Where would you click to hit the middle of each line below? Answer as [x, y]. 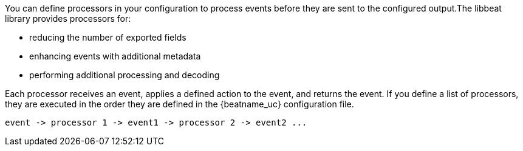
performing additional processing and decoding [125, 75]
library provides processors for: [68, 18]
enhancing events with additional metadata [115, 56]
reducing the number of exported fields [108, 37]
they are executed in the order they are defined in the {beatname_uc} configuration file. [179, 104]
